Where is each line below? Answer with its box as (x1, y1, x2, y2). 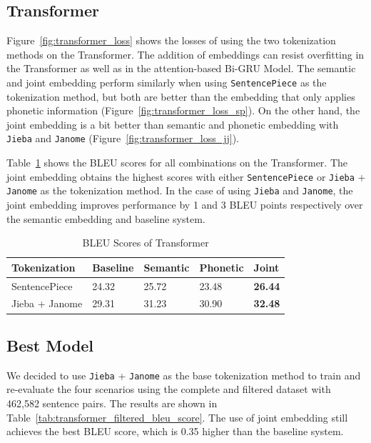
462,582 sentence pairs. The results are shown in (6, 396, 218, 410)
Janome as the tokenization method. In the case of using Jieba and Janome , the (6, 183, 353, 198)
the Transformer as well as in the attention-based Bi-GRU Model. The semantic (6, 61, 356, 76)
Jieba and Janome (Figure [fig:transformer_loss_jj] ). (6, 131, 239, 146)
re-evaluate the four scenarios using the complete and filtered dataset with (6, 382, 331, 397)
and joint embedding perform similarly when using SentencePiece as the (6, 74, 327, 89)
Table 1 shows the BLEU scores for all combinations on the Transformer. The (6, 155, 347, 170)
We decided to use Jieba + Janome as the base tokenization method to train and (6, 367, 361, 382)
